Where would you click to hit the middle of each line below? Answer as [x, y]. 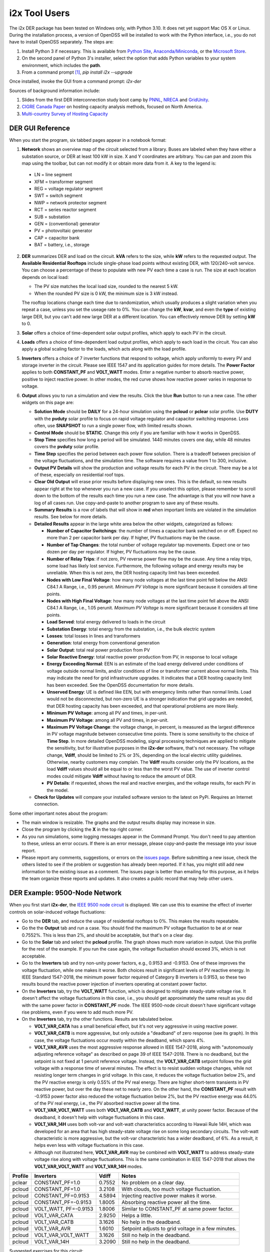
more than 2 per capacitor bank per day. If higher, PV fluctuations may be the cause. [134, 538]
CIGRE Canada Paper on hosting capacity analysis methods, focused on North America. [112, 107]
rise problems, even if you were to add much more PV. [77, 1012]
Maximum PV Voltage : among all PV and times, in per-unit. [108, 720]
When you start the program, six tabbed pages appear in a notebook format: [88, 140]
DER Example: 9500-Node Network [65, 893]
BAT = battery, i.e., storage [62, 245]
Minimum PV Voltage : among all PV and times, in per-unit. [107, 713]
